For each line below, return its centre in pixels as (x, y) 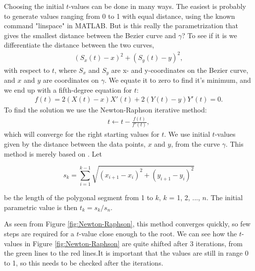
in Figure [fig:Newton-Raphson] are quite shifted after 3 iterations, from (133, 243)
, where (66, 70)
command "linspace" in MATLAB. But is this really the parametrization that (121, 26)
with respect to (27, 70)
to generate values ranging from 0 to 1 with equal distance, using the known (120, 16)
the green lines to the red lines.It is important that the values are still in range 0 (126, 253)
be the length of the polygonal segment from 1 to (79, 197)
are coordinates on (71, 80)
